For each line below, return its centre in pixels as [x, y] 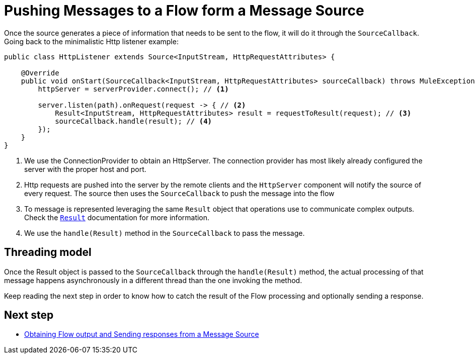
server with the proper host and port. [85, 169]
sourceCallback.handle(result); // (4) [134, 121]
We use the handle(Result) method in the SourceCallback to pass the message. [165, 233]
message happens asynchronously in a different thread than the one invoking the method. [153, 280]
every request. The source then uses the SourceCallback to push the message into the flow [179, 193]
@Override [40, 73]
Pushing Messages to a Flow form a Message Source [184, 11]
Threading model [48, 252]
